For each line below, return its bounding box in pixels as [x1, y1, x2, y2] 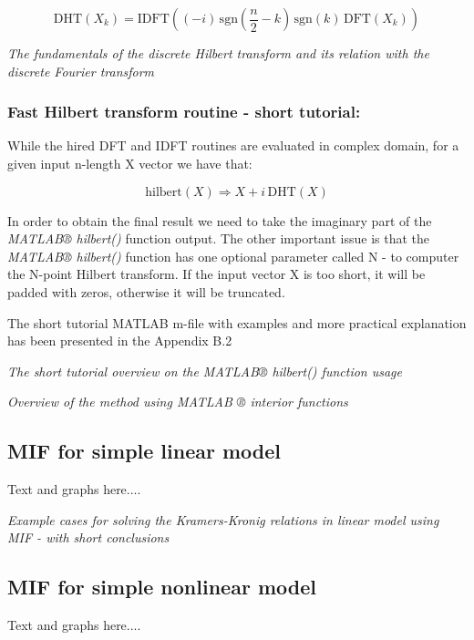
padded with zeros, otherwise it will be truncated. [7, 282, 285, 301]
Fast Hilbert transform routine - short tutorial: [7, 100, 361, 123]
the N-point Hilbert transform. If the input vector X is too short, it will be [7, 264, 426, 284]
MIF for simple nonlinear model [7, 573, 316, 601]
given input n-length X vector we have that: [7, 154, 252, 172]
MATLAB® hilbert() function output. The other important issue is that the [7, 229, 430, 248]
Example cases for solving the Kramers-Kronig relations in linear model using [7, 510, 439, 529]
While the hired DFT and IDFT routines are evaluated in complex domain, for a [7, 136, 459, 155]
